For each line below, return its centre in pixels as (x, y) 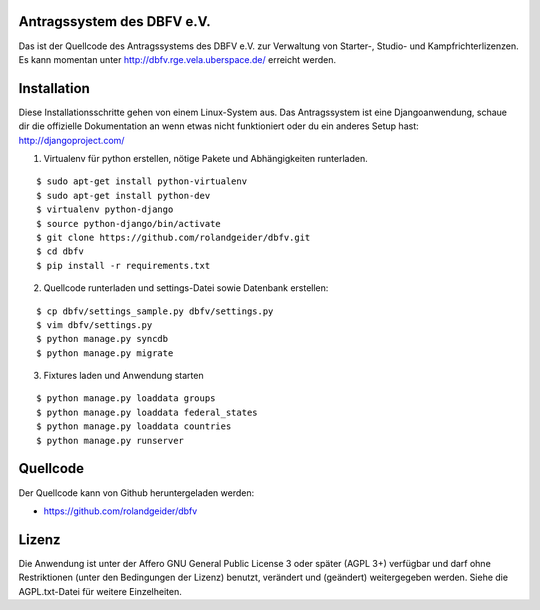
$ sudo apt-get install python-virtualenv (142, 181)
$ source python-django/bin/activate (129, 223)
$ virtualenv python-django (105, 209)
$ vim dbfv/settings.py (94, 324)
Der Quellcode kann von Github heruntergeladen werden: (136, 492)
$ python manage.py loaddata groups (126, 398)
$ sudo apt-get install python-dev (123, 195)
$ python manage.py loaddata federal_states (147, 412)
